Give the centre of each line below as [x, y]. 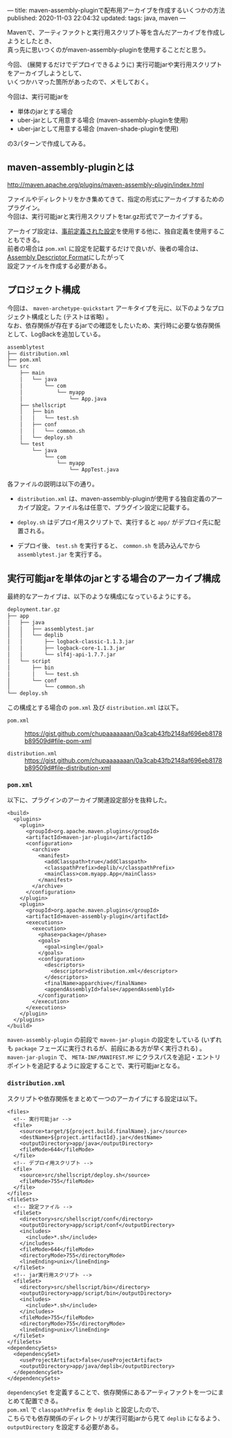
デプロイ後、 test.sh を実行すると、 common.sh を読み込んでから [109, 546]
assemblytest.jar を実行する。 [61, 554]
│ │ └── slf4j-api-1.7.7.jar [62, 655]
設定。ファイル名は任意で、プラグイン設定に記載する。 [115, 507]
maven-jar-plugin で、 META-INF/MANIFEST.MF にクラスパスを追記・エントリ [114, 1057]
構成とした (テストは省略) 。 [72, 316]
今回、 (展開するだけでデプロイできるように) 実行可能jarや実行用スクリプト [115, 64]
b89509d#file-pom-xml [58, 741]
